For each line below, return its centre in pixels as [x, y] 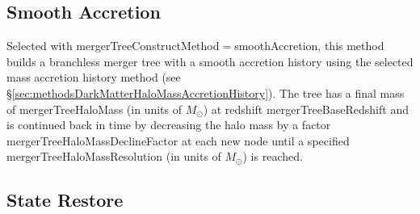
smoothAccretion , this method [309, 46]
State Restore [65, 200]
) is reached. [273, 156]
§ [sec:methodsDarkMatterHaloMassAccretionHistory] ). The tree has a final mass [206, 92]
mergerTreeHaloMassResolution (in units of [114, 156]
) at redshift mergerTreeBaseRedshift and [306, 109]
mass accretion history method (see [94, 77]
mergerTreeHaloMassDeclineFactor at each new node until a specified [178, 140]
